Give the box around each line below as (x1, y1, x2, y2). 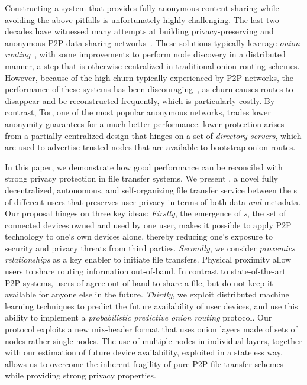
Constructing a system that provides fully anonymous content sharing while (5, 2, 279, 14)
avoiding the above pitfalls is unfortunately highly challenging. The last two (5, 13, 279, 25)
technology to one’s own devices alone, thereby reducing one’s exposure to (5, 230, 273, 242)
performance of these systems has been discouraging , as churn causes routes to (5, 83, 293, 95)
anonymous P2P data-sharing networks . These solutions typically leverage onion (5, 36, 300, 48)
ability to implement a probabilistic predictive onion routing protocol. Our (5, 311, 272, 323)
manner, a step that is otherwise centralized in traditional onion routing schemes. (5, 59, 300, 72)
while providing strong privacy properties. (5, 369, 156, 381)
